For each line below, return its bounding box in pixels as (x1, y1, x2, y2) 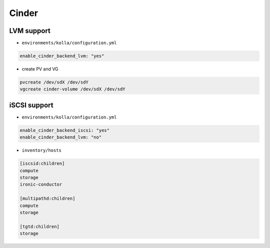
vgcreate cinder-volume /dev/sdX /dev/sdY (19, 86, 125, 92)
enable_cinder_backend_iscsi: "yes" (19, 127, 110, 133)
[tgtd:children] (19, 223, 60, 229)
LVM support (9, 26, 51, 35)
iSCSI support (9, 100, 53, 109)
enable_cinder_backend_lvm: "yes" (19, 53, 104, 59)
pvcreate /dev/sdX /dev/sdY (19, 79, 88, 85)
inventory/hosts (21, 147, 62, 153)
